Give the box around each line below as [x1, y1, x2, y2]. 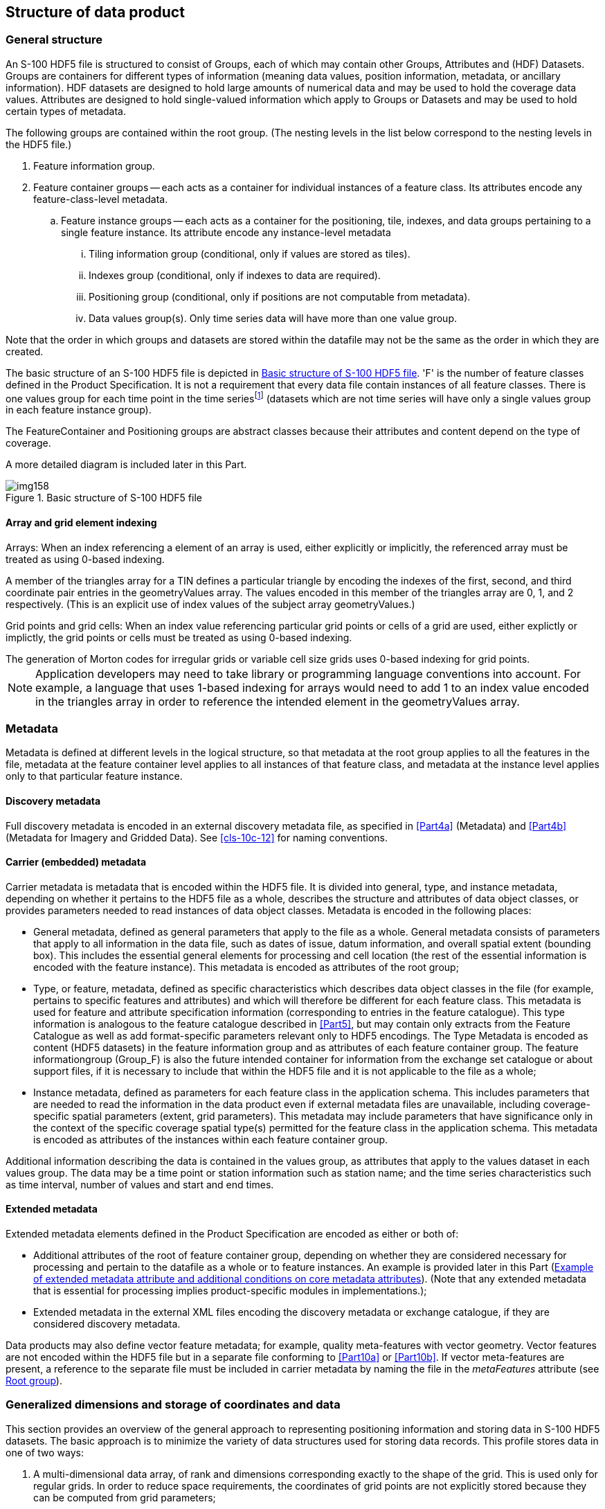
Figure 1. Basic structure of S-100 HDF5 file [6, 492, 202, 504]
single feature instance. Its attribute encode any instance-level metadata [61, 226, 391, 238]
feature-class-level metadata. [33, 193, 168, 205]
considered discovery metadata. [33, 1318, 181, 1330]
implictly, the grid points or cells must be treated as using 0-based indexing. [6, 631, 352, 643]
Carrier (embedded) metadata [6, 856, 147, 868]
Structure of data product [6, 3, 185, 21]
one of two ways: [6, 1446, 84, 1458]
